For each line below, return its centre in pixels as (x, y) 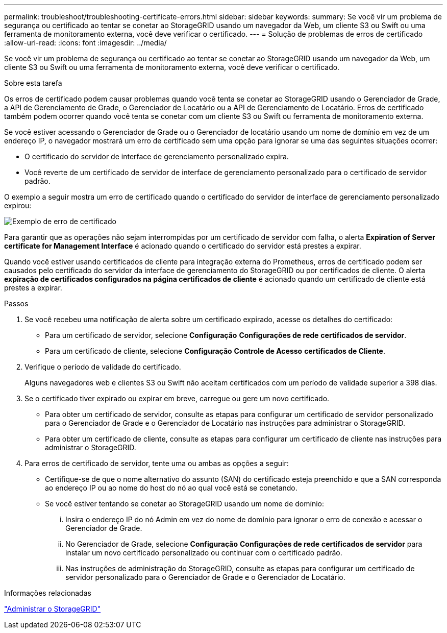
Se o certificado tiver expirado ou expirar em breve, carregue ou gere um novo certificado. (177, 398)
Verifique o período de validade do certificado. (103, 367)
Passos (16, 303)
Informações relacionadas (48, 593)
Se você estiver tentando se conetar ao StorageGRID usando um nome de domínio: (184, 504)
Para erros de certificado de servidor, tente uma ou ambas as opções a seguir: (157, 463)
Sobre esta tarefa (33, 83)
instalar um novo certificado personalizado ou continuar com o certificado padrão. (204, 553)
